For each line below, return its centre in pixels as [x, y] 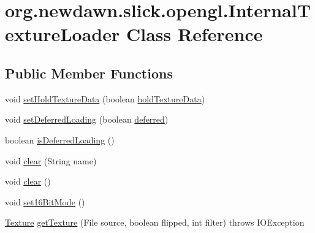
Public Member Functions [89, 73]
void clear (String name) [51, 160]
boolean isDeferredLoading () [60, 139]
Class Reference [194, 34]
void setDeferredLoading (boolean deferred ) [87, 119]
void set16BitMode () [45, 201]
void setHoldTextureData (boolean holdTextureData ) [105, 98]
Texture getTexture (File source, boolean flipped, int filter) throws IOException [155, 222]
